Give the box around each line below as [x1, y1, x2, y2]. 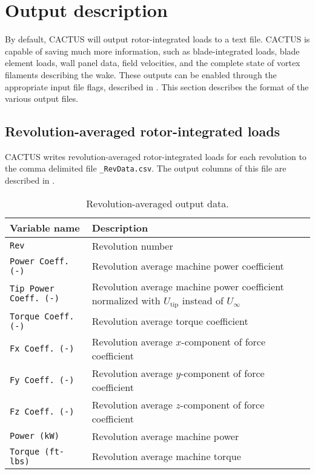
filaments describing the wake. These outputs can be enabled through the [5, 68, 277, 81]
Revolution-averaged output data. [86, 196, 229, 210]
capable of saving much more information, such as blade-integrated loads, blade [5, 44, 300, 57]
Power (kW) [10, 431, 59, 441]
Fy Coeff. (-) [10, 375, 75, 385]
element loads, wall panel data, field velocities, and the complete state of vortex [5, 56, 300, 69]
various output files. [5, 92, 79, 105]
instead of [182, 293, 224, 307]
